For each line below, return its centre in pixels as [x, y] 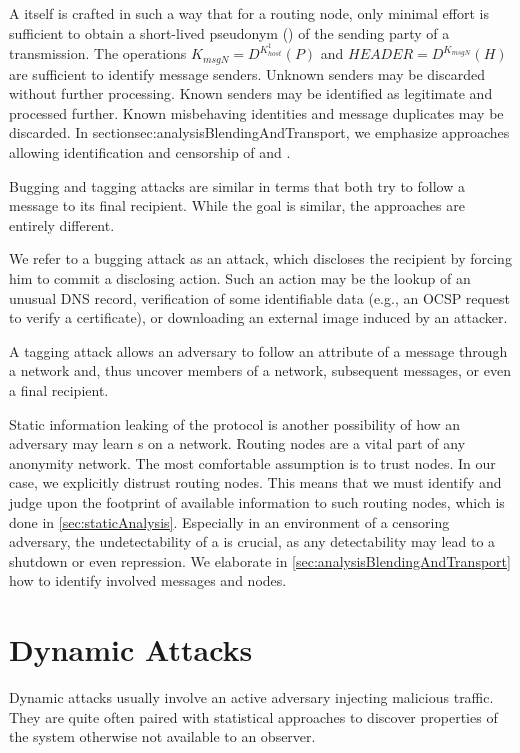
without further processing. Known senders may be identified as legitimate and [251, 93]
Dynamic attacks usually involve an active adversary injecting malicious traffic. [251, 697]
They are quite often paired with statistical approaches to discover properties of [253, 716]
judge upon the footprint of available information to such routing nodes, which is [257, 501]
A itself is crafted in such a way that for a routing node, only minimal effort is [249, 13]
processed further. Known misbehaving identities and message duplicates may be [256, 112]
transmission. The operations [98, 53]
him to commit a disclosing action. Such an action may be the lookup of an [240, 278]
